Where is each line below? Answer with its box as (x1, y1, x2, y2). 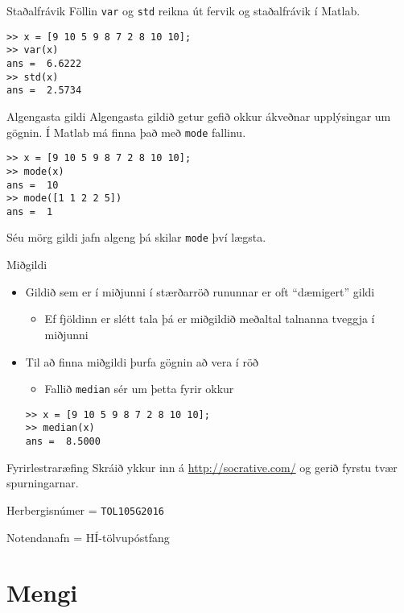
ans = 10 (6, 179, 59, 191)
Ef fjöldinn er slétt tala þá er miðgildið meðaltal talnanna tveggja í (44, 310, 375, 327)
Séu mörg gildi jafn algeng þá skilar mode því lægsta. (6, 229, 266, 246)
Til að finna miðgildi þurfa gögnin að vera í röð (25, 353, 258, 370)
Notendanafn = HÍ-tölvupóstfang (6, 528, 170, 545)
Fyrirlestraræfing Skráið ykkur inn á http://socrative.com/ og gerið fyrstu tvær (6, 458, 398, 475)
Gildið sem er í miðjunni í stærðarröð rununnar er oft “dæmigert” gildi (25, 283, 375, 300)
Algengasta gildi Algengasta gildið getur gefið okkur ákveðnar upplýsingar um (6, 107, 391, 124)
